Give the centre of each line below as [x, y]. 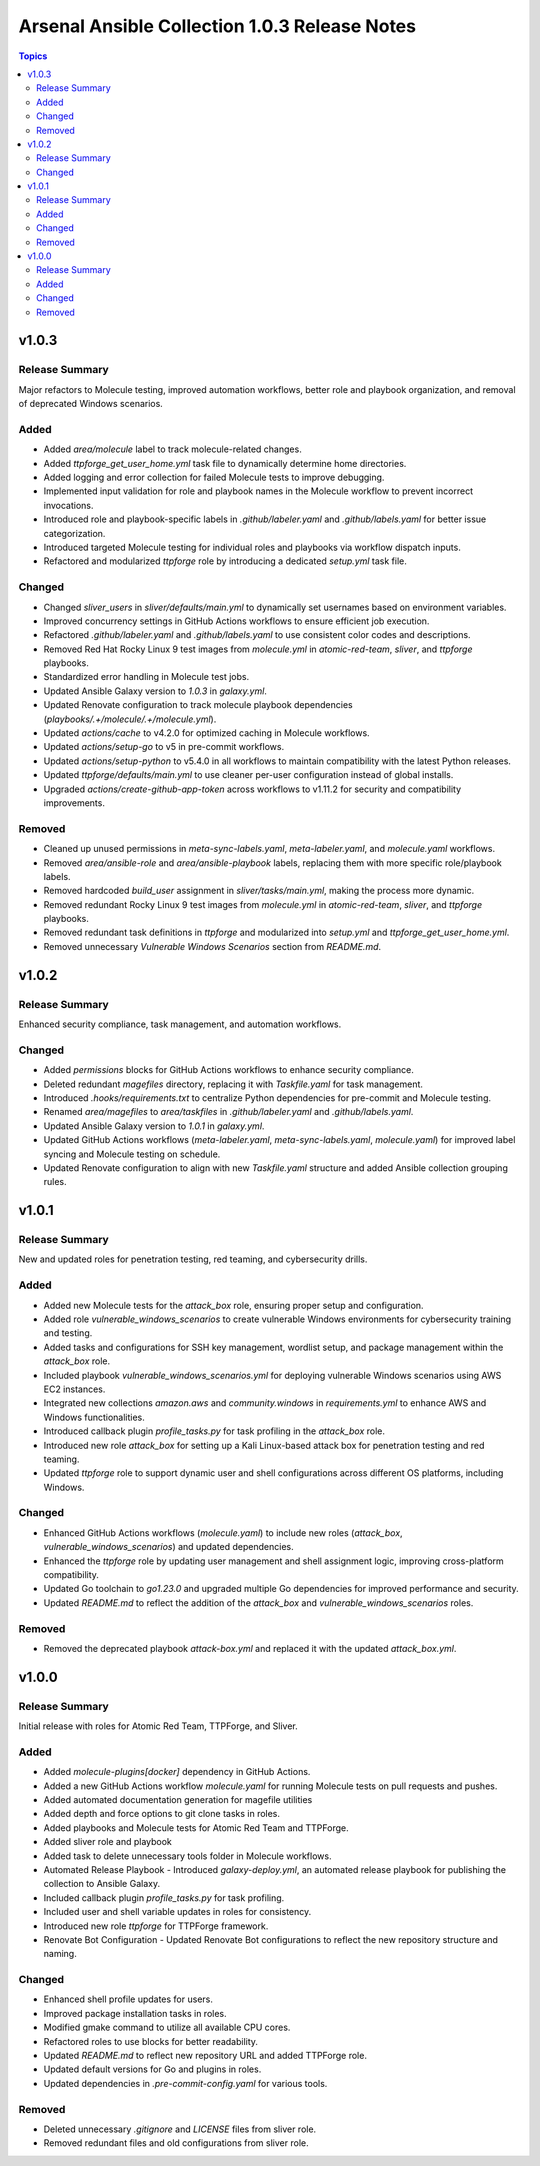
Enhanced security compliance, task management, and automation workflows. [180, 1024]
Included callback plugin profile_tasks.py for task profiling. [164, 1897]
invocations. [68, 505]
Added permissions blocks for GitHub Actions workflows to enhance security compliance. [229, 1070]
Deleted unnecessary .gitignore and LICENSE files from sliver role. [180, 2129]
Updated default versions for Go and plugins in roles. [152, 2069]
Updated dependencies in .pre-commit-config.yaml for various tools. [185, 2083]
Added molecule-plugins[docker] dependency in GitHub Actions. [177, 1772]
